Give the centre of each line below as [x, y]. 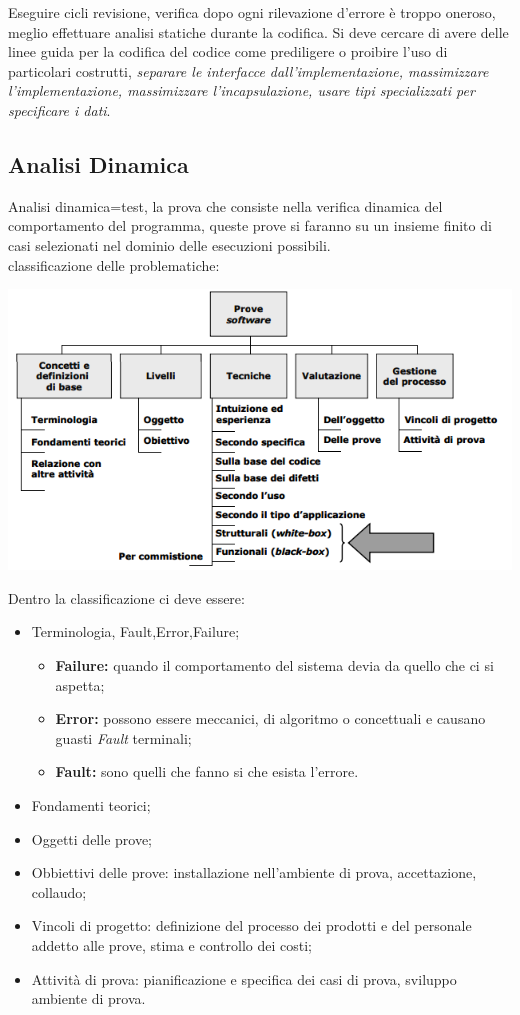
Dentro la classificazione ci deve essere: [126, 597]
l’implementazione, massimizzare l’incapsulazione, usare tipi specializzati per [241, 90]
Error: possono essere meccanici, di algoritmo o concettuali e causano [270, 718]
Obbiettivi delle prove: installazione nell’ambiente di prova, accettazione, [254, 872]
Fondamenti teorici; [91, 805]
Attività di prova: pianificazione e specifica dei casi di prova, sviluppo [244, 978]
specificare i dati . [59, 109]
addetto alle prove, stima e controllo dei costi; [172, 945]
